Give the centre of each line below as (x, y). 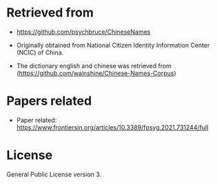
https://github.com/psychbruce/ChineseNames (83, 32)
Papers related (49, 101)
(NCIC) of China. (40, 52)
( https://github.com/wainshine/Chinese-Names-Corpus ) (96, 73)
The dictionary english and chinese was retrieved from (94, 65)
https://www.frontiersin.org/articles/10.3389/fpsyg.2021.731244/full (112, 127)
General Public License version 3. (54, 174)
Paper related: (37, 120)
